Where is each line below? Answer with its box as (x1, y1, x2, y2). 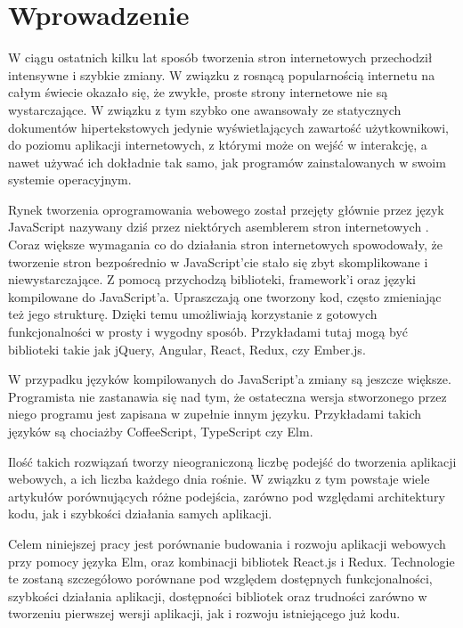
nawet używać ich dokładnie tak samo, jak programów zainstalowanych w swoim (8, 152, 446, 171)
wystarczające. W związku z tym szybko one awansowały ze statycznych (8, 100, 402, 118)
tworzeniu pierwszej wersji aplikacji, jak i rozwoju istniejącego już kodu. (8, 604, 401, 623)
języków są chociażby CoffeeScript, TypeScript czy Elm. (8, 422, 313, 440)
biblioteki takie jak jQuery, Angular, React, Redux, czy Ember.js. (8, 339, 366, 358)
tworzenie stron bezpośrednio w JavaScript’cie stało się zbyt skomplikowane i (8, 252, 428, 271)
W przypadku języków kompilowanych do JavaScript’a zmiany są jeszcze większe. (8, 370, 451, 388)
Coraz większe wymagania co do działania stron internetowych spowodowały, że (8, 235, 443, 254)
